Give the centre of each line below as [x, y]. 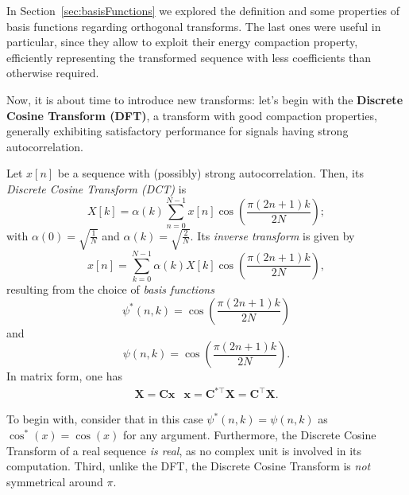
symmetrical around [55, 481]
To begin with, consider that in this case [105, 419]
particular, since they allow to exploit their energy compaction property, [182, 42]
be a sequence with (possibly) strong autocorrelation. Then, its [210, 173]
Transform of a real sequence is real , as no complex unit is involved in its [184, 450]
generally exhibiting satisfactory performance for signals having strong [177, 131]
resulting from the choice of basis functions [110, 289]
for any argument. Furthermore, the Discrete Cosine [249, 434]
